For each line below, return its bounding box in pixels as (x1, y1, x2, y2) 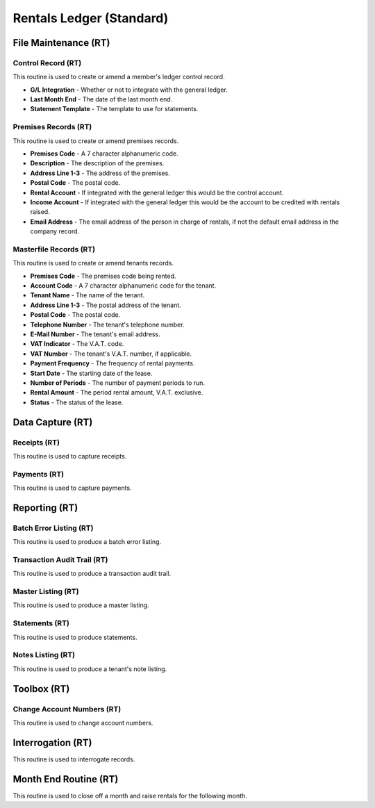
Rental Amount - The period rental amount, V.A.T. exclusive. (30, 388, 203, 397)
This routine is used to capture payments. (12, 484, 132, 493)
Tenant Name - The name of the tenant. (30, 291, 145, 299)
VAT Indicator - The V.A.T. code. (30, 340, 124, 348)
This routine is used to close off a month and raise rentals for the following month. (12, 791, 248, 800)
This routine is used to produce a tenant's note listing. (12, 664, 167, 673)
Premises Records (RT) (12, 122, 92, 132)
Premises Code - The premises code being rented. (30, 272, 176, 280)
